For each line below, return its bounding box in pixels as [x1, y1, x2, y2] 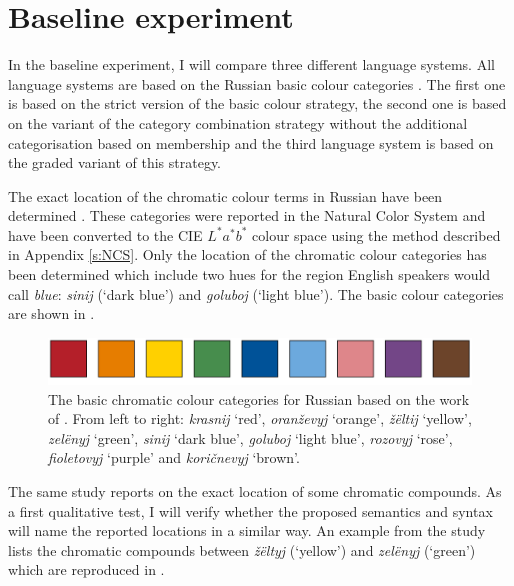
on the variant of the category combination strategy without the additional [8, 112, 468, 133]
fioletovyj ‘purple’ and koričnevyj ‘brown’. [48, 447, 300, 468]
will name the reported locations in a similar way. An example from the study [8, 520, 486, 541]
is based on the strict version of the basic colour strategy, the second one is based [8, 93, 507, 114]
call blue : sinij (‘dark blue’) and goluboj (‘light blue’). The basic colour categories [8, 283, 504, 304]
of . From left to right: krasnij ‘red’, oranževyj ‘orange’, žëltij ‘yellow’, [48, 408, 472, 429]
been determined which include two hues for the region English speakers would [8, 264, 491, 285]
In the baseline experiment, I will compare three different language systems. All [8, 54, 495, 75]
